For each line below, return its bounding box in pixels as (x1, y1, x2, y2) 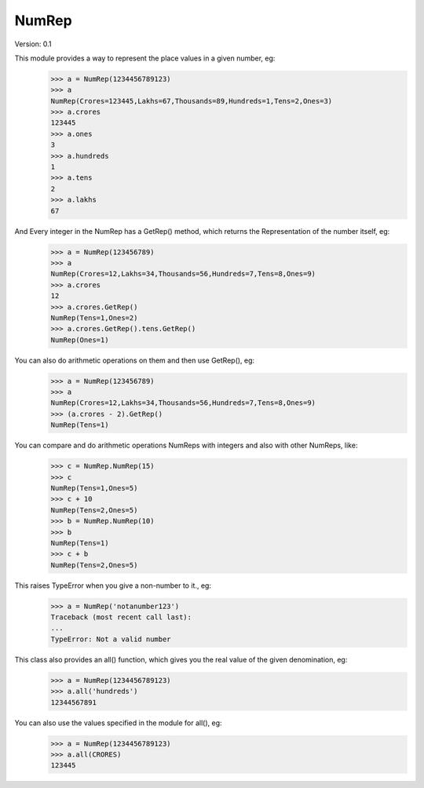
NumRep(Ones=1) (50, 335, 109, 345)
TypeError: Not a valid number (50, 634, 172, 644)
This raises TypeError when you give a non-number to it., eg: (14, 581, 212, 590)
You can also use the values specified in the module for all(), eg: (14, 718, 223, 728)
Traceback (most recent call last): (50, 613, 192, 622)
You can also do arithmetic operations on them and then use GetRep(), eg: (14, 356, 255, 365)
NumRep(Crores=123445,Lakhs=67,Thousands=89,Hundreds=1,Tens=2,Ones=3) (50, 97, 333, 105)
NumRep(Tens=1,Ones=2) (50, 313, 138, 322)
